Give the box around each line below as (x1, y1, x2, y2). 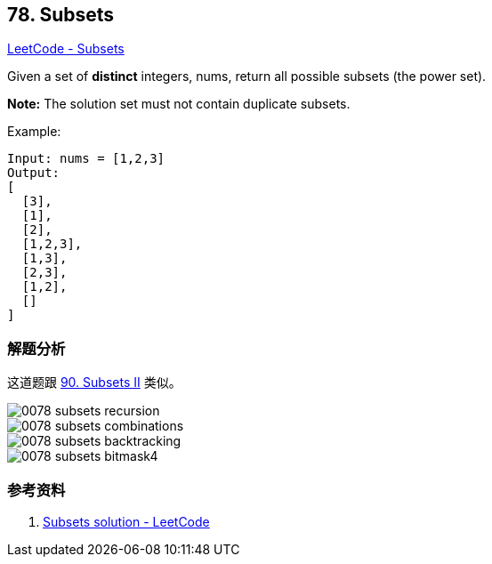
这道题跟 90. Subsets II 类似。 (7, 375, 181, 391)
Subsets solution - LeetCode (43, 513, 210, 529)
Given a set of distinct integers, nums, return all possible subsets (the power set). (7, 68, 487, 85)
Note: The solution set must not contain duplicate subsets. (7, 96, 351, 112)
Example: (7, 124, 61, 140)
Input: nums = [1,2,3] (7, 151, 165, 166)
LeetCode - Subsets (7, 41, 125, 57)
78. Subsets (7, 4, 115, 26)
